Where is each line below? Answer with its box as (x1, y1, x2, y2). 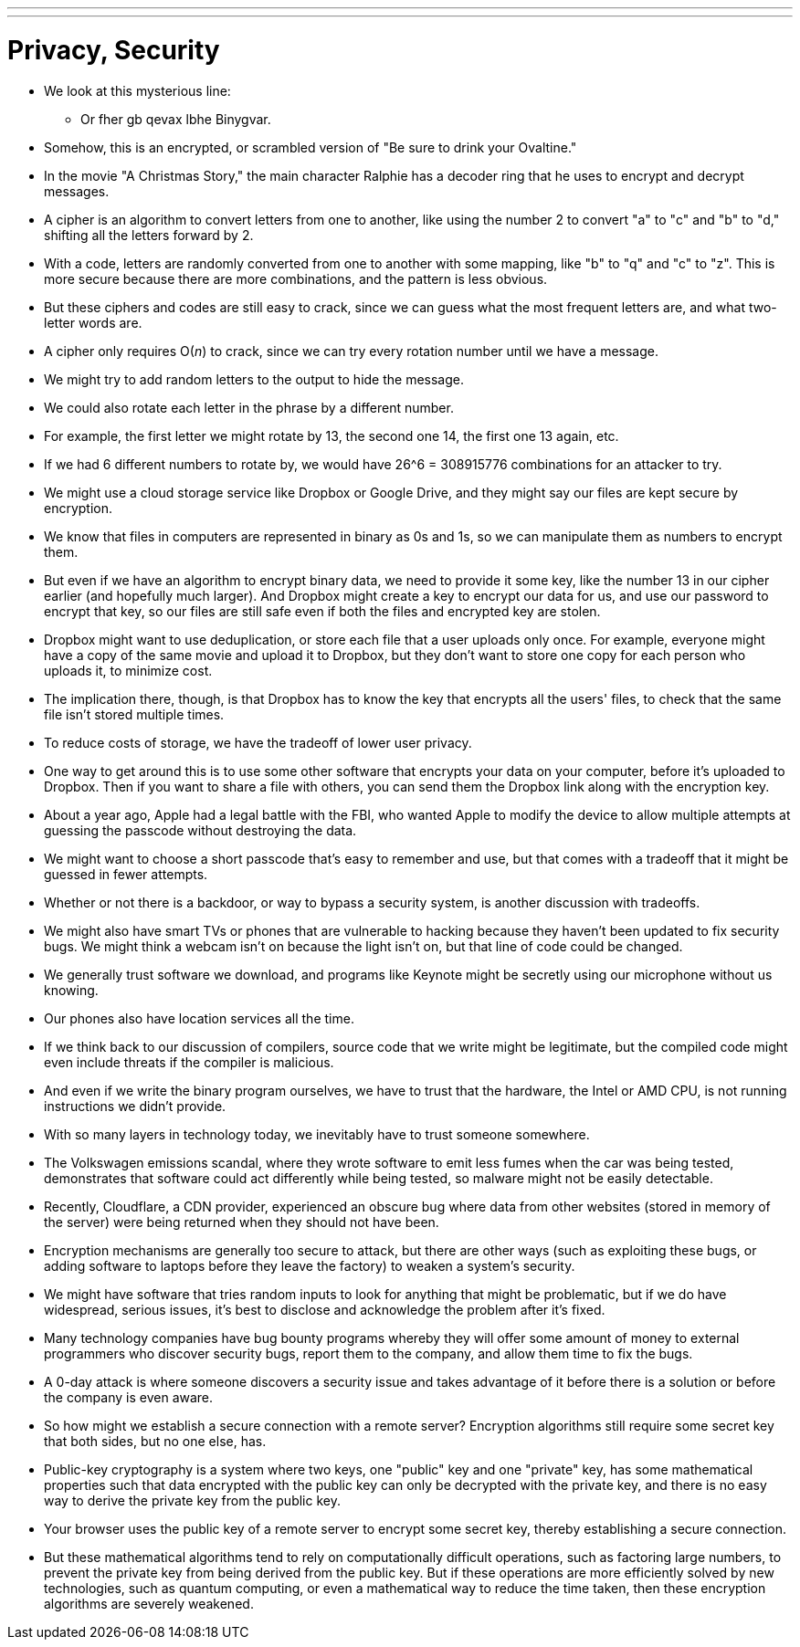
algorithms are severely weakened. (44, 1595, 254, 1611)
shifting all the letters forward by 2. (44, 226, 254, 243)
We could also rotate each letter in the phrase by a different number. (44, 399, 454, 415)
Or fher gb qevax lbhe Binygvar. (80, 110, 271, 127)
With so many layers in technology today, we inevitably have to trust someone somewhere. (44, 1126, 590, 1142)
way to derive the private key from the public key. (44, 1492, 341, 1508)
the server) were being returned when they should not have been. (44, 1213, 439, 1230)
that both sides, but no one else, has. (44, 1432, 267, 1449)
